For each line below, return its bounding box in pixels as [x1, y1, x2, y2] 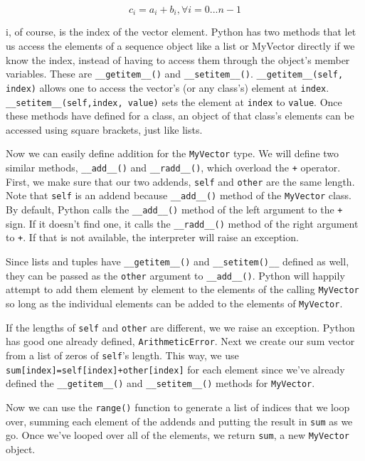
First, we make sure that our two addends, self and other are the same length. [6, 174, 355, 189]
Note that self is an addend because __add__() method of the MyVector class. [6, 188, 351, 203]
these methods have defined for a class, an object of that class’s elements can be [6, 108, 354, 123]
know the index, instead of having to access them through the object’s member [6, 52, 350, 67]
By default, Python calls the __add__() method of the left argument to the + [6, 202, 343, 217]
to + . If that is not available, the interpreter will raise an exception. [6, 230, 299, 245]
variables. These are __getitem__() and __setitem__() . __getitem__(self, [6, 66, 344, 81]
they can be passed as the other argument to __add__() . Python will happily [6, 267, 345, 282]
